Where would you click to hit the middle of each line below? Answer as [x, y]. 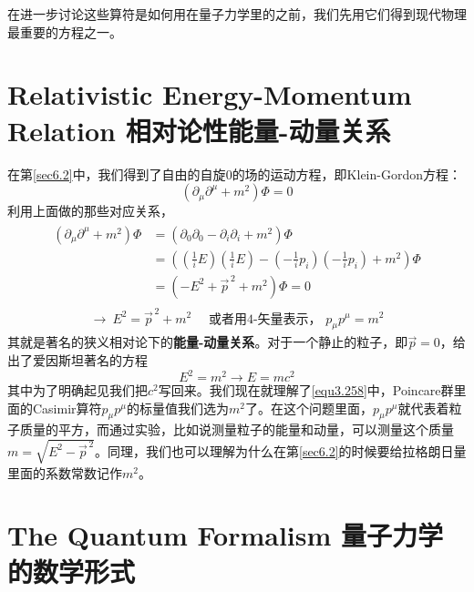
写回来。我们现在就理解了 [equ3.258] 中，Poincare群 [306, 390]
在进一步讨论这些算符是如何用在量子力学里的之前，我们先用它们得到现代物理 [237, 14]
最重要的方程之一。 [65, 31]
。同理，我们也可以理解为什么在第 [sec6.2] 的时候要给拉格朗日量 [280, 450]
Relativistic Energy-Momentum [210, 94]
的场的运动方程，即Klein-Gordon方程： [347, 174]
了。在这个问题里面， [309, 408]
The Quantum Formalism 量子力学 [226, 535]
